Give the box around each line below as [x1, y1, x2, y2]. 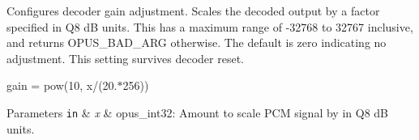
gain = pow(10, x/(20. [6, 77, 118, 94]
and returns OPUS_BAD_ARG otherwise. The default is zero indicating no [6, 34, 387, 51]
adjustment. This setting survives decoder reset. [6, 49, 245, 66]
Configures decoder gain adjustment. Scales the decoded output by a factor [6, 2, 380, 19]
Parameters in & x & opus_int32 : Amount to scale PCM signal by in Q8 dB [6, 104, 388, 121]
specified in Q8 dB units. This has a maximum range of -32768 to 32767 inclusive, [6, 18, 413, 35]
